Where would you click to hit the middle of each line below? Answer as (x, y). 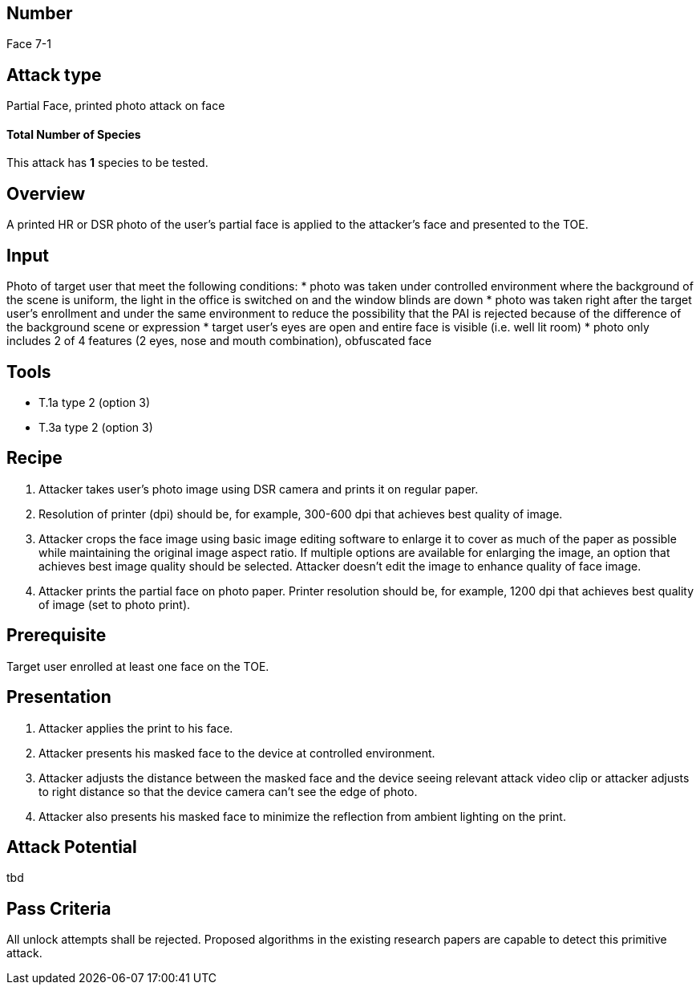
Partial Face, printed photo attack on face (116, 106)
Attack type (54, 75)
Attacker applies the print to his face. (136, 728)
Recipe (34, 458)
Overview (46, 193)
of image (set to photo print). (115, 604)
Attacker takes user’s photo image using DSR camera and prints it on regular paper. (259, 489)
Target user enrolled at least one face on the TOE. (138, 666)
